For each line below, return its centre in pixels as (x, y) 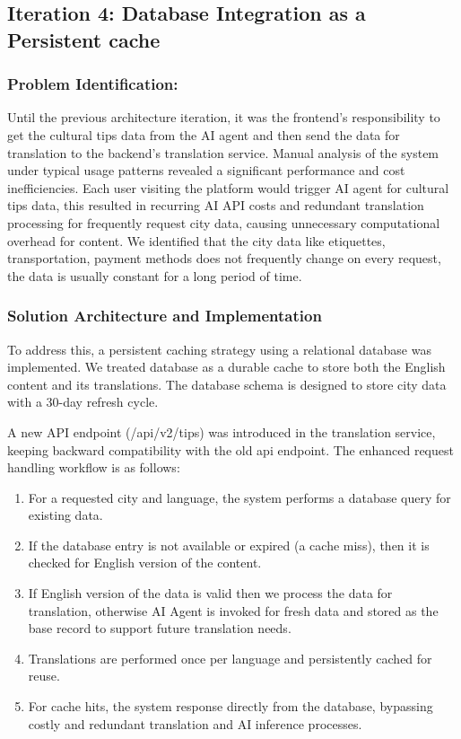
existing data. (65, 515)
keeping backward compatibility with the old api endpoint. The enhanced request (230, 449)
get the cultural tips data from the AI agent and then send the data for (204, 134)
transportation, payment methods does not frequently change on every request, (224, 258)
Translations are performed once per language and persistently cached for (230, 658)
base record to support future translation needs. (160, 628)
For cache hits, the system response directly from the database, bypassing (230, 706)
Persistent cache (84, 39)
